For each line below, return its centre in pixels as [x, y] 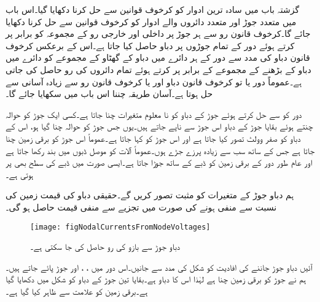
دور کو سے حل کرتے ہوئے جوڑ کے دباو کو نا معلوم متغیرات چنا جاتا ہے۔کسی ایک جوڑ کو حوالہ [154, 114]
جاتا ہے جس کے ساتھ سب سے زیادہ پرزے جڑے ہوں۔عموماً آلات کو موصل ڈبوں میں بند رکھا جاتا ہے [160, 150]
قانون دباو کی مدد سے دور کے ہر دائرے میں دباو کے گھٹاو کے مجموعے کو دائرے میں [158, 57]
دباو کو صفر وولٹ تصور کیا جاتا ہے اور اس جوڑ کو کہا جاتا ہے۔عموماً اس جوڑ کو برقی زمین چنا [153, 138]
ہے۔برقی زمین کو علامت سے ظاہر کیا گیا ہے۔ [77, 291]
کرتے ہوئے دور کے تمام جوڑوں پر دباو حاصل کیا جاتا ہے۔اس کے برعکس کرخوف [150, 45]
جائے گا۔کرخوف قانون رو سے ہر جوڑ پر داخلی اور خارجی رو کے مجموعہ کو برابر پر [158, 33]
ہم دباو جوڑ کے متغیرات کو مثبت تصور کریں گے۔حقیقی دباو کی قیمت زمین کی [150, 195]
